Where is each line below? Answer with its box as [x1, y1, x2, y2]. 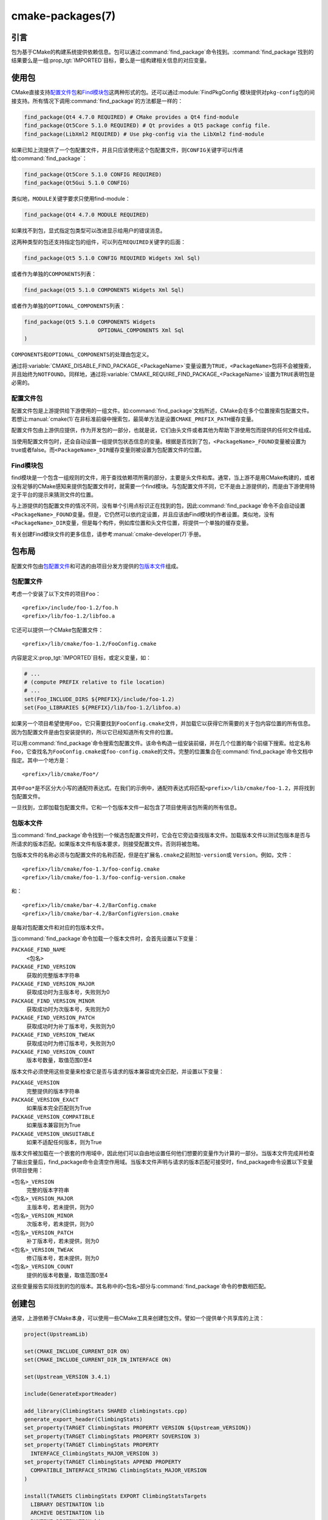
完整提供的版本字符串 [26, 1087, 80, 1094]
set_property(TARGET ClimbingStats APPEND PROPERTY [24, 1458, 182, 1465]
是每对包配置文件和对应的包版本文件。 [11, 924, 108, 931]
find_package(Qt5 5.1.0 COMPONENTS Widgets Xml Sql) [24, 286, 185, 293]
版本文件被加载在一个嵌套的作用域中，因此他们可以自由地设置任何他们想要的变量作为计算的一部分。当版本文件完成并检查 [11, 1150, 315, 1157]
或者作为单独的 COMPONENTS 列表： [11, 270, 97, 277]
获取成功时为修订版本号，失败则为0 [26, 1040, 115, 1047]
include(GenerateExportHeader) [24, 1390, 118, 1397]
